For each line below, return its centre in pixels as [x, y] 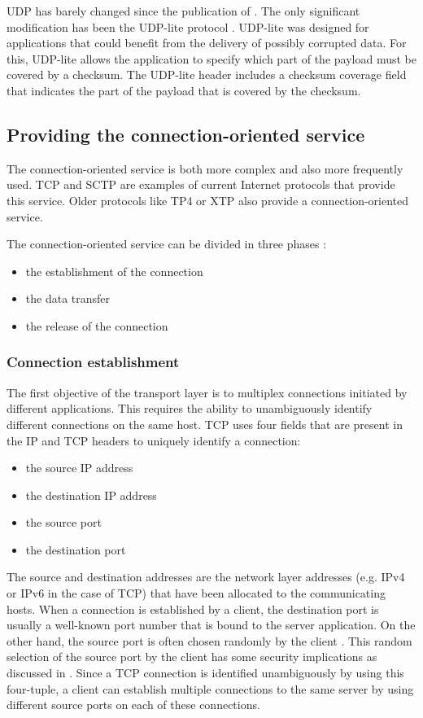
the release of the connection [97, 325]
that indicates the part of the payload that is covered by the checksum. [184, 90]
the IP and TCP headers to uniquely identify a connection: [154, 440]
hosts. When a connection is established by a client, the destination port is [193, 609]
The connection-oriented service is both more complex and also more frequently [205, 168]
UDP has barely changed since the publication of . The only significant [183, 11]
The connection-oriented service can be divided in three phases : [167, 244]
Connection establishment [93, 362]
